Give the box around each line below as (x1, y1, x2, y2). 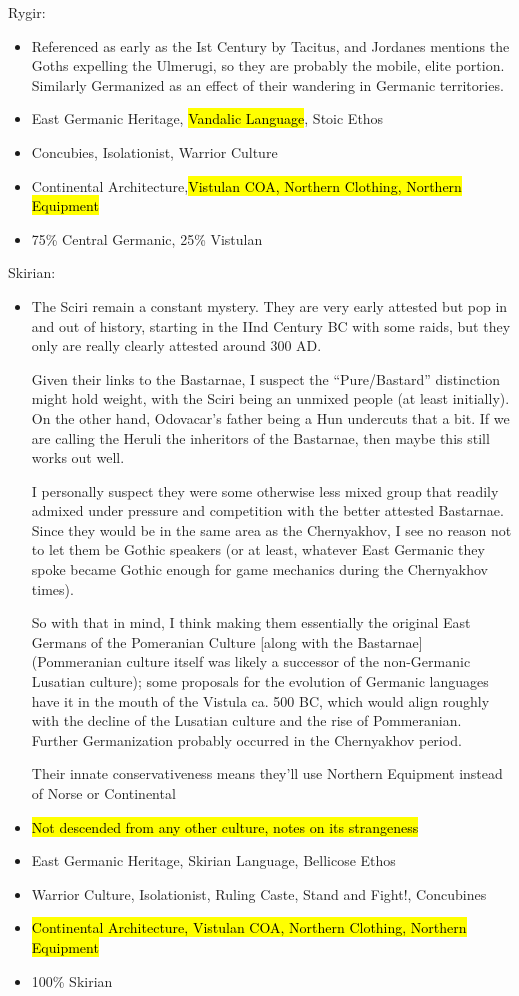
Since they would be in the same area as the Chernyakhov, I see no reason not (31, 519, 512, 540)
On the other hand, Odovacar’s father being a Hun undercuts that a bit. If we (31, 407, 510, 428)
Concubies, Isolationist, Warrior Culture (31, 141, 278, 162)
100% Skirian (31, 970, 113, 991)
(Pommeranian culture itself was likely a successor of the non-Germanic (31, 651, 471, 672)
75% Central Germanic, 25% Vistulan (31, 228, 263, 249)
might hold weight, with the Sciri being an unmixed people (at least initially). (31, 388, 510, 409)
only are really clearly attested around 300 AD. (31, 335, 322, 356)
